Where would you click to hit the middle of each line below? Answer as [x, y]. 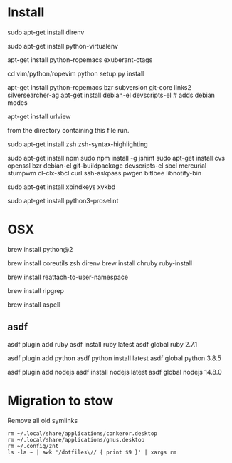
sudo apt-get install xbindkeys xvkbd [62, 187]
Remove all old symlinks [43, 420]
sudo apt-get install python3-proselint [63, 200]
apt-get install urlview [39, 116]
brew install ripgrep [36, 290]
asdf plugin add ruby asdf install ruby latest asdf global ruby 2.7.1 [102, 344]
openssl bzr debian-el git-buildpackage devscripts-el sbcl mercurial [107, 166]
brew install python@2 [40, 249]
